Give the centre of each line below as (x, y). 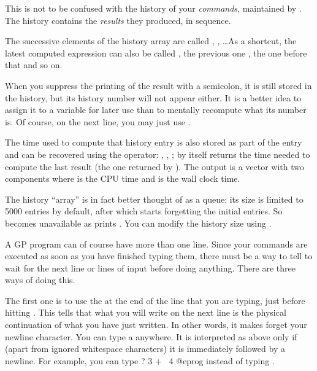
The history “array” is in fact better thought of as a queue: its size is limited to (154, 199)
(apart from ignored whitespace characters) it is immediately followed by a (145, 349)
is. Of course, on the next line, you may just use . (98, 121)
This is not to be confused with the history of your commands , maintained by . (153, 8)
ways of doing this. (40, 280)
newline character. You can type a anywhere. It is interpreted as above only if (151, 336)
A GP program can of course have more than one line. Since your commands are (156, 244)
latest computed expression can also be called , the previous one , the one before (156, 53)
